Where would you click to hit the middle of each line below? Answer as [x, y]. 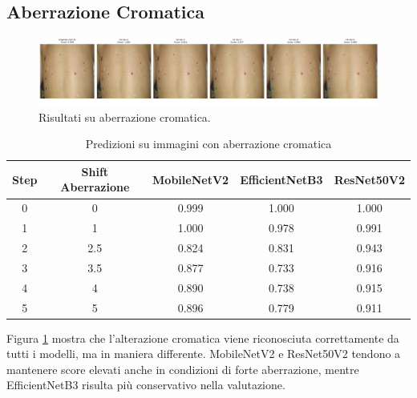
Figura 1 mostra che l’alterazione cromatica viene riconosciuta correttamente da [203, 338]
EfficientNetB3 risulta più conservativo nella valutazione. [146, 385]
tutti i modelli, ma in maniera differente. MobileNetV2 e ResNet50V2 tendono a [204, 354]
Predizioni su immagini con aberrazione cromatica [208, 144]
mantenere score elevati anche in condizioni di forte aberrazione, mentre [183, 369]
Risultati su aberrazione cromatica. [125, 117]
